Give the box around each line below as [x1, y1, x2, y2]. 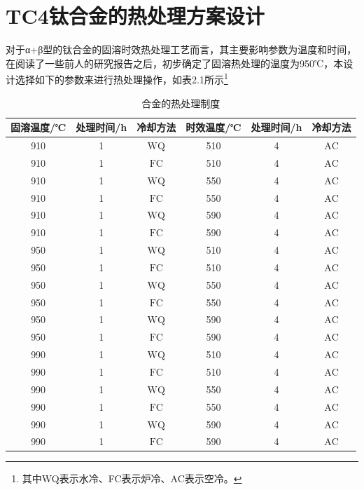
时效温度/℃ [185, 120, 241, 135]
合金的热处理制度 [141, 95, 220, 110]
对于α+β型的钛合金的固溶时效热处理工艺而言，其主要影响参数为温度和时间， [6, 42, 357, 57]
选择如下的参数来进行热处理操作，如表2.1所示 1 [15, 70, 228, 86]
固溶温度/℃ [10, 120, 66, 135]
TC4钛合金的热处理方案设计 [6, 1, 265, 30]
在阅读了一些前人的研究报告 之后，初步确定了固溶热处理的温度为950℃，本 [6, 55, 344, 70]
